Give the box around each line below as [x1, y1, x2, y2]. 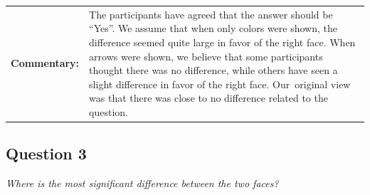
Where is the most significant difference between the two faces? [6, 176, 279, 191]
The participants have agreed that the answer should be [89, 6, 333, 21]
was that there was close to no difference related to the [89, 90, 328, 105]
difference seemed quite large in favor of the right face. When [89, 34, 356, 49]
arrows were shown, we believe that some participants [89, 48, 323, 63]
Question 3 [6, 142, 87, 164]
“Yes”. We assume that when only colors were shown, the [89, 21, 337, 36]
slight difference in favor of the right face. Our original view [89, 76, 351, 91]
